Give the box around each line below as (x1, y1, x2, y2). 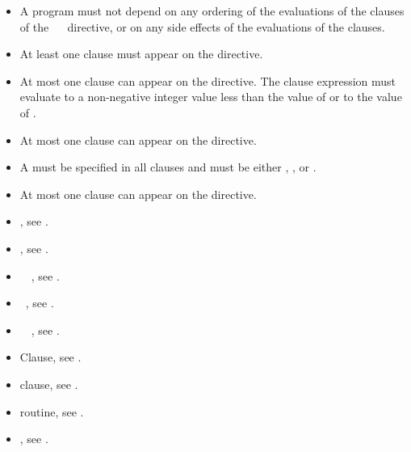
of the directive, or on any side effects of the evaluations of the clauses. (19, 18, 385, 35)
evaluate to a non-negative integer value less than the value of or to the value (19, 88, 402, 105)
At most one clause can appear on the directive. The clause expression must (19, 72, 396, 89)
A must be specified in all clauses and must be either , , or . (19, 158, 317, 175)
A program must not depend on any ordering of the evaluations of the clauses (19, 2, 405, 19)
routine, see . (19, 403, 84, 420)
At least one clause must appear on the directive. (19, 45, 263, 62)
